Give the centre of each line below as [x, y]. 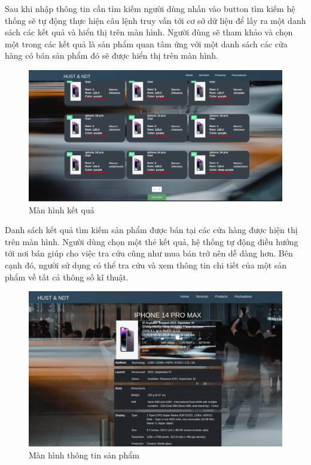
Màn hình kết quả [62, 209]
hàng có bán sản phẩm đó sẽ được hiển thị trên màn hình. [112, 55]
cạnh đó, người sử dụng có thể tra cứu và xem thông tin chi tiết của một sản [146, 265]
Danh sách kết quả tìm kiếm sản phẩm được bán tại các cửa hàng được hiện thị [151, 230]
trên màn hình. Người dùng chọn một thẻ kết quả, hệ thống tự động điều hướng [152, 241]
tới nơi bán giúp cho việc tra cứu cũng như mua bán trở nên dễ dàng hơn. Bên [149, 253]
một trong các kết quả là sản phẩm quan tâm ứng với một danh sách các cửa [146, 43]
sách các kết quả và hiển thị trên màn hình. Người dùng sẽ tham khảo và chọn [149, 32]
